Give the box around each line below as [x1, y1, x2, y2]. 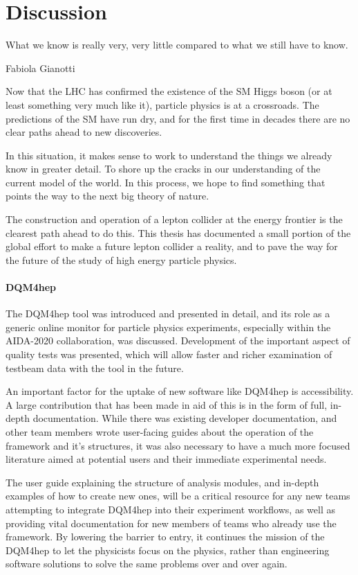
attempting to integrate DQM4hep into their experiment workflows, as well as [6, 502, 335, 516]
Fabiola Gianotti [6, 60, 75, 75]
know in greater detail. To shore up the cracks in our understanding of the [6, 161, 321, 176]
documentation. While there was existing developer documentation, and [32, 411, 337, 425]
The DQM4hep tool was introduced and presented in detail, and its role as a [6, 306, 330, 321]
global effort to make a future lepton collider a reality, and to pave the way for [6, 239, 338, 254]
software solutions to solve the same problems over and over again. [6, 556, 288, 571]
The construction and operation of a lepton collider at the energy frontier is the [6, 212, 343, 227]
